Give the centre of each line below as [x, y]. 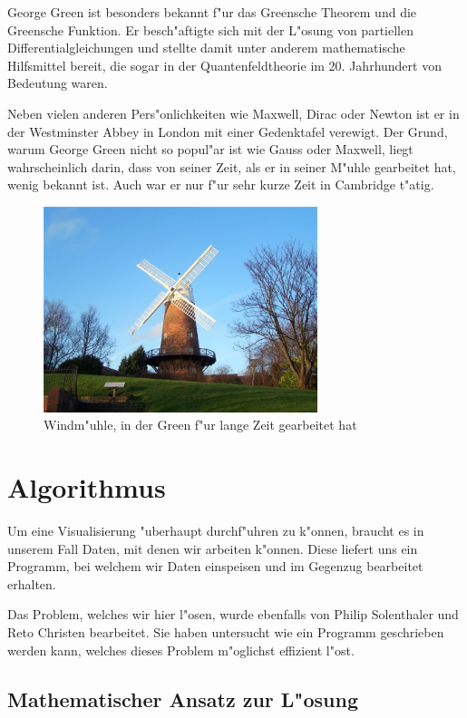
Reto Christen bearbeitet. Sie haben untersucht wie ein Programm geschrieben [226, 631]
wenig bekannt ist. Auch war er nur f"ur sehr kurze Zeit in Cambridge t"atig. [221, 184]
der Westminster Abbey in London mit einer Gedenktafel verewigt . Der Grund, [228, 131]
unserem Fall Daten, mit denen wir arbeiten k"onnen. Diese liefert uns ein [213, 548]
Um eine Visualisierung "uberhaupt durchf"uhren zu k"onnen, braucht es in [216, 531]
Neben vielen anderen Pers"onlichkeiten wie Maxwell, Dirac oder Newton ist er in [233, 113]
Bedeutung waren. [58, 83]
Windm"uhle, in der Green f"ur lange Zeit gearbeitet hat [200, 425]
